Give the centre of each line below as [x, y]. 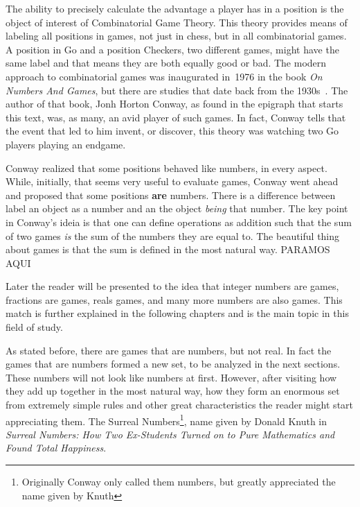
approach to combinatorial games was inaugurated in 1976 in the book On [164, 76]
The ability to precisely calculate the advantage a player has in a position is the [175, 8]
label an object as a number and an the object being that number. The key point [177, 208]
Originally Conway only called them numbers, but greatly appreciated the [179, 482]
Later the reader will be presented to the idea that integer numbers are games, [172, 286]
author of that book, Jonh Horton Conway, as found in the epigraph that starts [174, 104]
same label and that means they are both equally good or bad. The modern [166, 63]
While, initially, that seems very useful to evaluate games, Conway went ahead [172, 181]
